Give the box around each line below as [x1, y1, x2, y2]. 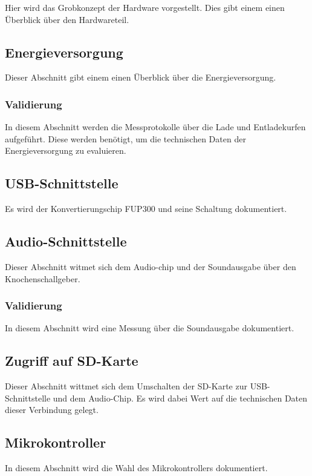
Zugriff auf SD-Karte [5, 351, 138, 370]
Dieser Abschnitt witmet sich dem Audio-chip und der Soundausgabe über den [5, 260, 296, 273]
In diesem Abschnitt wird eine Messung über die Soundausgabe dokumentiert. [5, 322, 294, 334]
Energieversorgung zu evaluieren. [5, 144, 126, 157]
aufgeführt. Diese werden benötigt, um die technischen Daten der [5, 132, 246, 145]
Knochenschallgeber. [5, 272, 80, 285]
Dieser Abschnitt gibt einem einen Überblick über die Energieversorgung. [5, 71, 276, 84]
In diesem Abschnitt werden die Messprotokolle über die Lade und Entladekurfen [5, 121, 306, 133]
